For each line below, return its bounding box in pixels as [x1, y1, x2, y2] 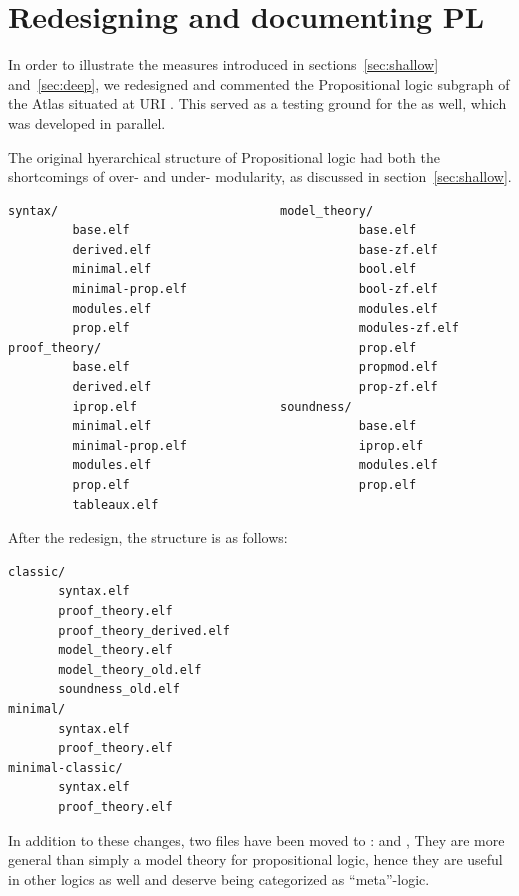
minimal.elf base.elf [72, 419, 417, 434]
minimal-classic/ [8, 760, 123, 775]
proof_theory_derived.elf [58, 623, 230, 638]
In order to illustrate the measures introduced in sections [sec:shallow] [8, 54, 439, 75]
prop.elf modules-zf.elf [72, 321, 460, 336]
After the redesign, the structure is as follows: [8, 527, 288, 548]
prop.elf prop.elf [72, 478, 417, 492]
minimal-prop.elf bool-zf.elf [72, 282, 438, 297]
